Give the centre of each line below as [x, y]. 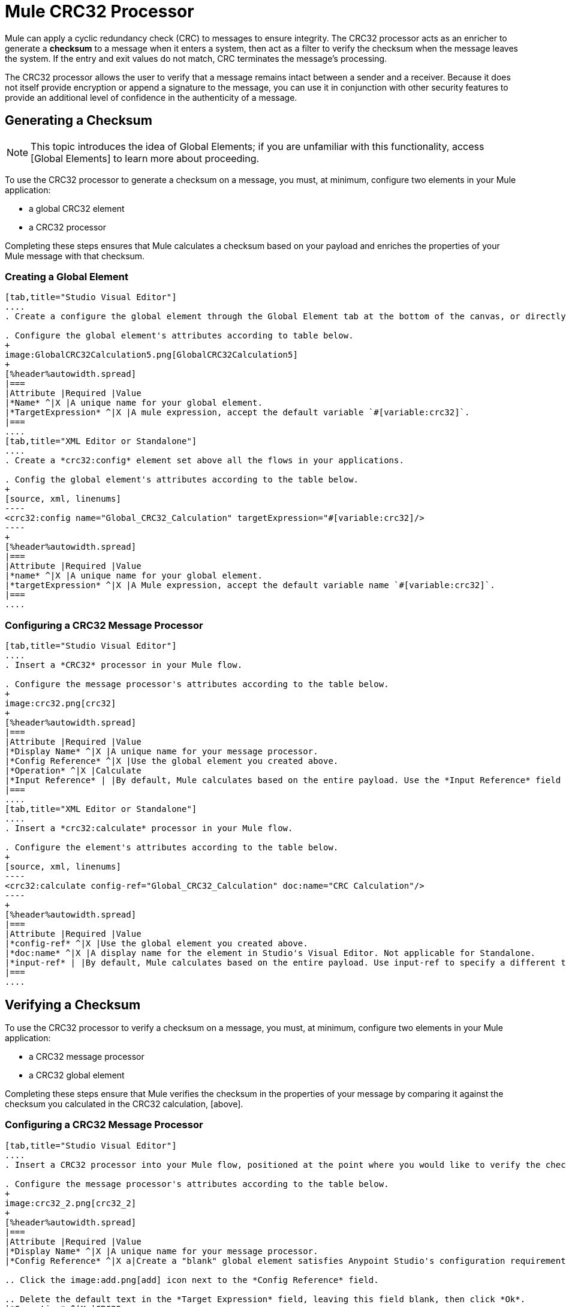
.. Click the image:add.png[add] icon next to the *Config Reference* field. [192, 1280]
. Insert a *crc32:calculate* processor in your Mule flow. [149, 828]
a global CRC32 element [77, 208]
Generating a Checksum [79, 121]
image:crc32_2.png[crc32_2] [71, 1203]
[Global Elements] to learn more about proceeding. [145, 158]
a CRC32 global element [77, 1075]
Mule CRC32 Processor [100, 11]
